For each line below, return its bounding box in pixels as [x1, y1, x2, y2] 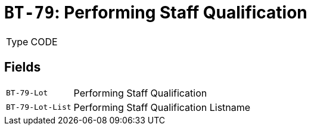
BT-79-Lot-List [6, 103, 71, 112]
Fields [4, 60, 41, 75]
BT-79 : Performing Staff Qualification [4, 2, 307, 23]
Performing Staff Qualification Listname [73, 101, 251, 113]
